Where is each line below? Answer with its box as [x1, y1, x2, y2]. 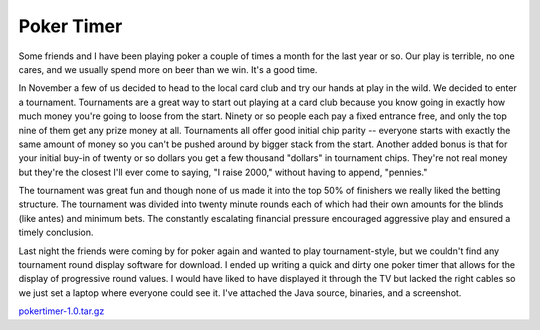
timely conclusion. [18, 226, 94, 239]
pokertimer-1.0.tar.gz [18, 305, 105, 317]
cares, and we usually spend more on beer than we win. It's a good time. [18, 63, 318, 75]
